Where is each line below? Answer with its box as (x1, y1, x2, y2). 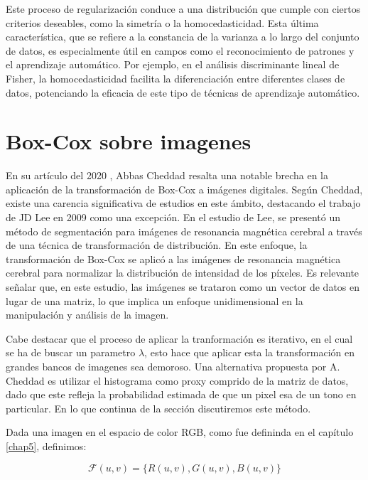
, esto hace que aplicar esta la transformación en (144, 345, 355, 360)
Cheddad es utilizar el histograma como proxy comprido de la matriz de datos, (6, 373, 349, 388)
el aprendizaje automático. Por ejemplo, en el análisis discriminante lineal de (6, 57, 340, 72)
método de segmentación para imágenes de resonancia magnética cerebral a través (6, 223, 362, 238)
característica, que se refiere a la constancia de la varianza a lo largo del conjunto (6, 29, 359, 44)
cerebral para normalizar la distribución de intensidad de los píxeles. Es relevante (6, 265, 359, 280)
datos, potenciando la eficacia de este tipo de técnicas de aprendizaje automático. (6, 85, 360, 100)
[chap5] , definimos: (6, 438, 87, 453)
